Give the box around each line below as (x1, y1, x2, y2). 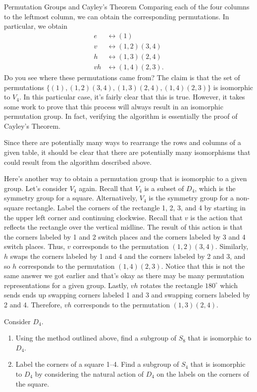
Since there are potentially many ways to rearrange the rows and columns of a (4, 137, 241, 147)
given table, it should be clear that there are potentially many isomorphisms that (4, 147, 251, 157)
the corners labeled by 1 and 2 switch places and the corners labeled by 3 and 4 (4, 231, 246, 242)
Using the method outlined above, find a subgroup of (15, 333, 176, 343)
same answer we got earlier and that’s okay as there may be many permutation (4, 270, 245, 281)
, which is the (195, 183, 236, 193)
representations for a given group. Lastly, (4, 280, 129, 290)
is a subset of (144, 183, 184, 193)
